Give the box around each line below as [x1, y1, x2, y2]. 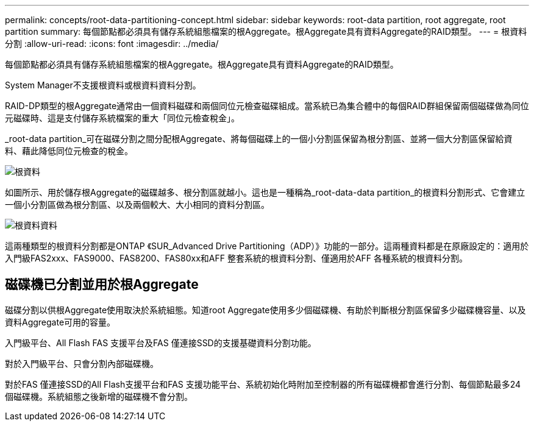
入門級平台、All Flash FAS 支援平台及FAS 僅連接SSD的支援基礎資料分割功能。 [5, 337, 316, 348]
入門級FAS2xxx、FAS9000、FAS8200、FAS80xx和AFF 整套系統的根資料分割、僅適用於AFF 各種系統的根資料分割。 [5, 253, 468, 263]
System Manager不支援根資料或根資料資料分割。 [5, 80, 201, 90]
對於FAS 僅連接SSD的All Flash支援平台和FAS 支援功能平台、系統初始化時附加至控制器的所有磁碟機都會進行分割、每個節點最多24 [5, 378, 521, 389]
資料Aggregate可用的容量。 [5, 316, 116, 327]
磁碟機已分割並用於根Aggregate [5, 277, 199, 293]
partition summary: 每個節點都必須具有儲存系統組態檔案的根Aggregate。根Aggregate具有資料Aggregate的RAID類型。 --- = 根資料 [5, 26, 527, 37]
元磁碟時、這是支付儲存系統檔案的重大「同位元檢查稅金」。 [5, 113, 240, 123]
